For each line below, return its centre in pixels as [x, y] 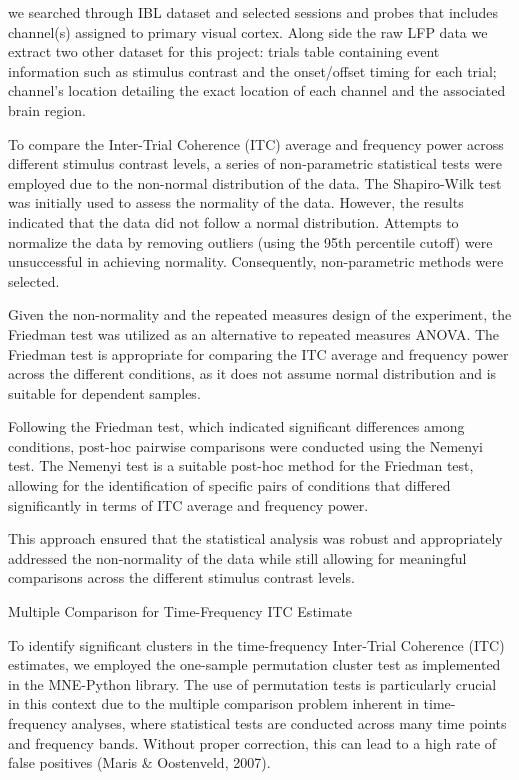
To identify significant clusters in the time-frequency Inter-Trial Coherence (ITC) [256, 644]
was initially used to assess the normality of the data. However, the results [236, 202]
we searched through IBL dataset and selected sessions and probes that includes [253, 12]
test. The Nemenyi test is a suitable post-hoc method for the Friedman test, [241, 465]
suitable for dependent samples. [104, 392]
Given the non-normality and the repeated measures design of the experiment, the [260, 314]
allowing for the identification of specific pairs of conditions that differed [229, 485]
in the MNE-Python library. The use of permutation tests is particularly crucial [252, 683]
